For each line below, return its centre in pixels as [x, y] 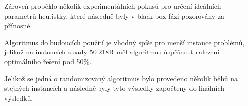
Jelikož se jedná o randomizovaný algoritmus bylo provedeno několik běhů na [121, 78]
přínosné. [18, 26]
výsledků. [19, 97]
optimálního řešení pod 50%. [48, 61]
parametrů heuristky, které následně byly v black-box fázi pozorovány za [115, 16]
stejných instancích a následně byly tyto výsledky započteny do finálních [115, 88]
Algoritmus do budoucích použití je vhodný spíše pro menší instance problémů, [124, 42]
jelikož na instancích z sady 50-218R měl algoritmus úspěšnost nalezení [112, 52]
